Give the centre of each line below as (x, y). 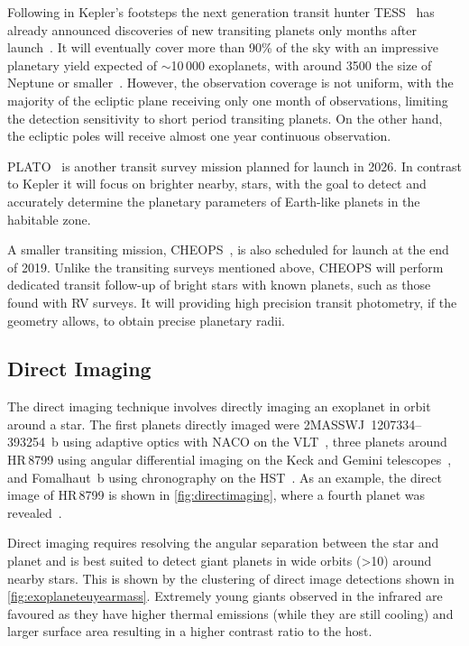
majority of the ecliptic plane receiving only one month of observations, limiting (228, 100)
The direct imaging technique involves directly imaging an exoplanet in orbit (219, 406)
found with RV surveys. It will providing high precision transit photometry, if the (232, 302)
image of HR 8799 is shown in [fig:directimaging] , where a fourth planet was (216, 495)
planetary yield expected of (83, 65)
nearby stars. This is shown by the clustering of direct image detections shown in (231, 578)
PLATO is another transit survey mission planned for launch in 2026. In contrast (234, 166)
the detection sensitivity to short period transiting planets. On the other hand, (225, 118)
